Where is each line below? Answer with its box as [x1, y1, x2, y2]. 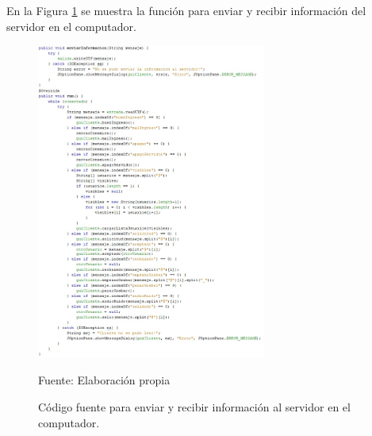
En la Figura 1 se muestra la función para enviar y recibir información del [6, 2, 366, 18]
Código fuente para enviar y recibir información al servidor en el [38, 399, 351, 415]
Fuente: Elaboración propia [38, 372, 171, 388]
